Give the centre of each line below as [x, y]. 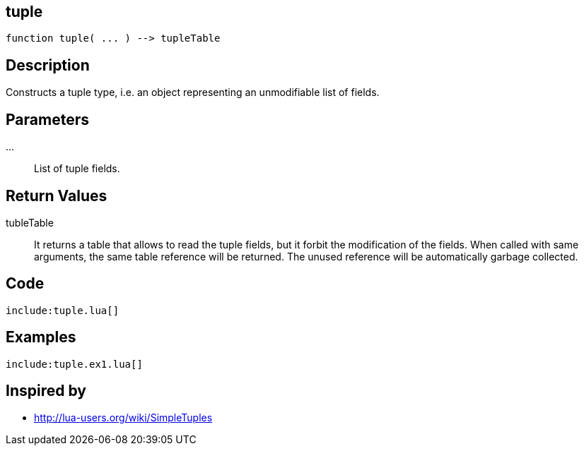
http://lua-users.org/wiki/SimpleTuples [123, 418]
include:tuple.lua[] [63, 310]
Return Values [57, 196]
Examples [41, 337]
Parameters [47, 119]
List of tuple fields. [77, 169]
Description [48, 65]
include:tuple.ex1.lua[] [74, 364]
